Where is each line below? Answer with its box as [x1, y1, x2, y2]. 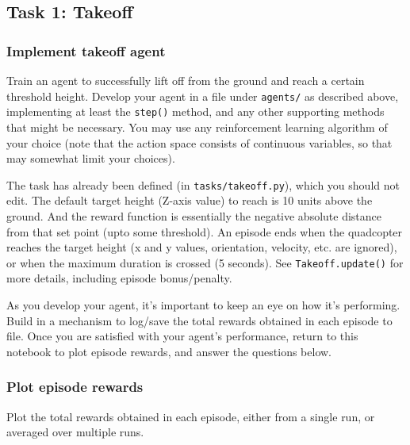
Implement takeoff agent [6, 40, 166, 60]
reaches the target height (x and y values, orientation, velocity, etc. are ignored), [6, 239, 397, 255]
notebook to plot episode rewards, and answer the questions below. [6, 343, 332, 359]
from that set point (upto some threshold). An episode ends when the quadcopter [6, 223, 403, 240]
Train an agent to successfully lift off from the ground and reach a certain [6, 72, 365, 88]
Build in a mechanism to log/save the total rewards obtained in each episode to [6, 312, 393, 328]
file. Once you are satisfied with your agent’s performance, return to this [6, 328, 358, 344]
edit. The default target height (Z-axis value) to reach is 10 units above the [6, 192, 373, 209]
